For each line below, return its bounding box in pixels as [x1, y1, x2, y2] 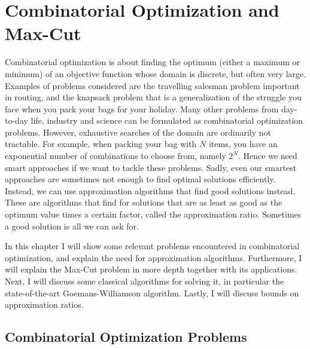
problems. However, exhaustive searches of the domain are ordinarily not [5, 125, 272, 138]
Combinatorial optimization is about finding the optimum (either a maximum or [5, 56, 300, 68]
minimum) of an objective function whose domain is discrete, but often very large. [5, 67, 306, 79]
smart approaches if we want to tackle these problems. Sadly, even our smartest [5, 161, 297, 173]
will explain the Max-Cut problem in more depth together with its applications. [5, 263, 297, 275]
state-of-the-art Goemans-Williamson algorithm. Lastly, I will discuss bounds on [5, 286, 299, 299]
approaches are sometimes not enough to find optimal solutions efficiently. [5, 173, 276, 185]
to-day [5, 114, 28, 127]
